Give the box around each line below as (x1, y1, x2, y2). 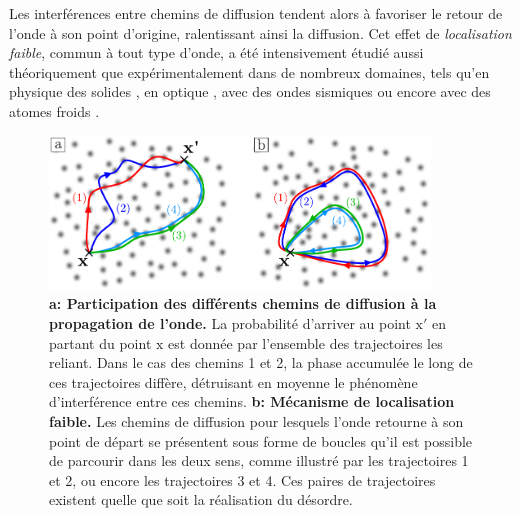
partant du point (49, 332, 152, 353)
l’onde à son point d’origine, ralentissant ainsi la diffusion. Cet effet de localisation (9, 22, 512, 43)
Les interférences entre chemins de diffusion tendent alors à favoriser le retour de (9, 3, 503, 23)
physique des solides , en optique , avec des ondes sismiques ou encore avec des (9, 81, 491, 102)
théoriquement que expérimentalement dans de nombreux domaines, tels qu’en (9, 61, 490, 82)
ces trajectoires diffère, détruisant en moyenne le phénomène (49, 371, 418, 392)
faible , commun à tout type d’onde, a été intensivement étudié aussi (9, 42, 424, 63)
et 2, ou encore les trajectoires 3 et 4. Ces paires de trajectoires (49, 469, 436, 490)
